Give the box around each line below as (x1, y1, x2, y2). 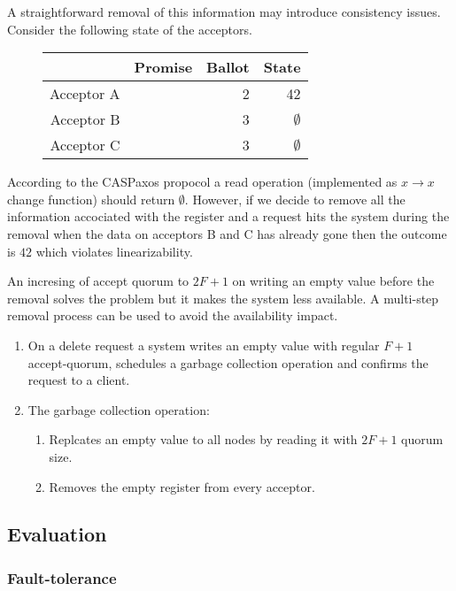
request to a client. (27, 371, 130, 389)
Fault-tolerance (7, 566, 117, 588)
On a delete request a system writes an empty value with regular (27, 335, 380, 354)
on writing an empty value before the (232, 272, 435, 290)
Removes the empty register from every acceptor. (49, 477, 315, 495)
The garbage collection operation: (27, 400, 210, 418)
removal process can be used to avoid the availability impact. (7, 306, 338, 325)
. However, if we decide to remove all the (184, 189, 406, 208)
